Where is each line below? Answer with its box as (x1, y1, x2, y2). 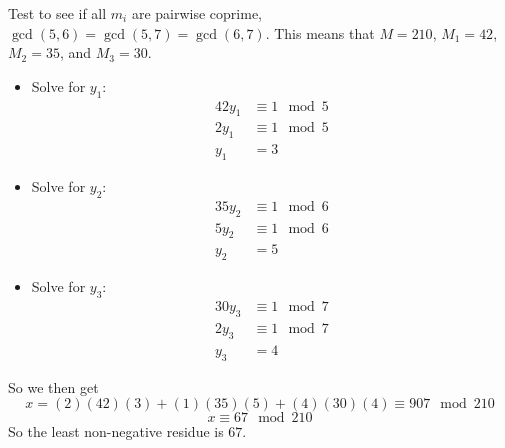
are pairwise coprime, (131, 2, 263, 23)
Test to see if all (8, 2, 107, 23)
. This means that (265, 22, 375, 43)
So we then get (8, 376, 99, 397)
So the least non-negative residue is (8, 421, 224, 442)
